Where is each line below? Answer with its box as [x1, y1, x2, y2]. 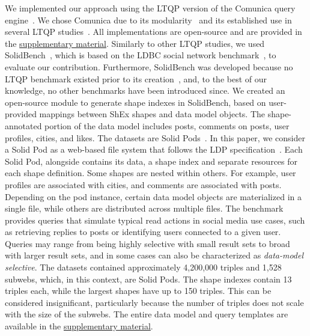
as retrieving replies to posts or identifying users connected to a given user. [5, 225, 281, 238]
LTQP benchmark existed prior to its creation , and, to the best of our [5, 72, 267, 85]
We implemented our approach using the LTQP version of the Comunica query [5, 2, 296, 14]
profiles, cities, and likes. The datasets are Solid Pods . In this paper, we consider [5, 131, 305, 144]
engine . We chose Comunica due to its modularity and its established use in [5, 13, 292, 26]
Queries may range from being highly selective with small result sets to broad [5, 237, 290, 249]
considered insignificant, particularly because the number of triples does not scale [5, 296, 304, 308]
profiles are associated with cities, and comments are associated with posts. [5, 178, 282, 191]
